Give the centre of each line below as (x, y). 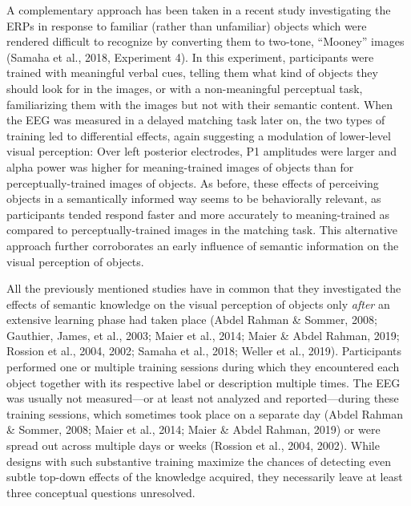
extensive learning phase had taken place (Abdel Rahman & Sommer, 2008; (192, 320)
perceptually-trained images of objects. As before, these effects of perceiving (193, 182)
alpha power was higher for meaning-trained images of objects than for (180, 166)
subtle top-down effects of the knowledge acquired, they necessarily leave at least (205, 477)
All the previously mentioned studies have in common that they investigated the (204, 288)
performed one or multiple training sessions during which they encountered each (203, 367)
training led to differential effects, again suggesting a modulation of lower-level (199, 135)
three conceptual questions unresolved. (101, 492)
